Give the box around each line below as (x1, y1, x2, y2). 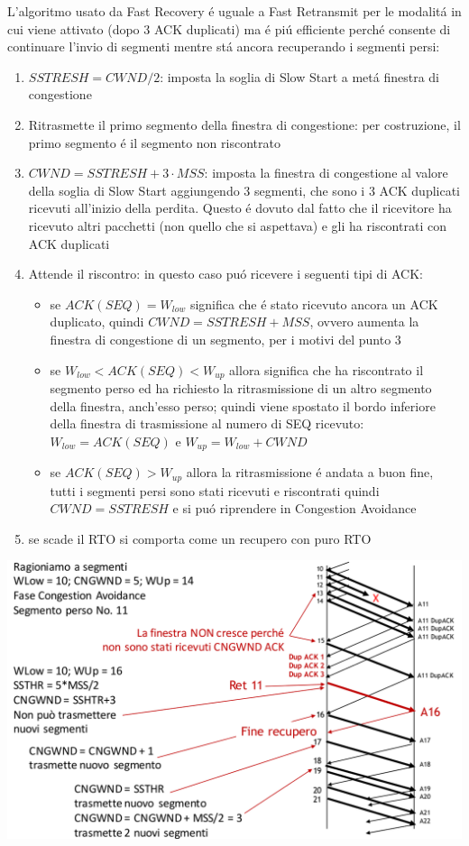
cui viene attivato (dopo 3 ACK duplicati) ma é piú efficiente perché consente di (7, 19, 451, 38)
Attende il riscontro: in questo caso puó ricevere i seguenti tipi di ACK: (28, 264, 423, 283)
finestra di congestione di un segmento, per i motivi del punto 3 (50, 329, 401, 348)
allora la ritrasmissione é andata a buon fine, (186, 463, 434, 482)
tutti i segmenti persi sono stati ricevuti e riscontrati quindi (50, 481, 380, 500)
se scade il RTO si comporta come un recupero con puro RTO (28, 529, 372, 547)
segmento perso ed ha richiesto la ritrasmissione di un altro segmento (50, 378, 432, 397)
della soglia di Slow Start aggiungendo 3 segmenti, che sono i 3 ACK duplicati (28, 180, 461, 199)
